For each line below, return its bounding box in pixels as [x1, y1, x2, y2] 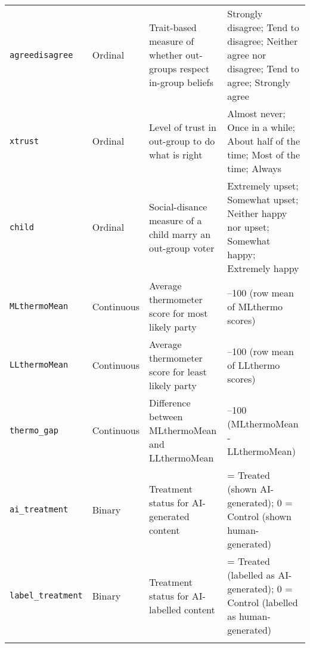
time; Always [227, 161, 281, 175]
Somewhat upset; [227, 192, 299, 206]
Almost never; [227, 106, 286, 120]
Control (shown [227, 509, 292, 523]
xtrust [10, 136, 39, 146]
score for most [148, 306, 208, 320]
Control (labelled [227, 595, 298, 609]
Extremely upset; [227, 179, 299, 192]
